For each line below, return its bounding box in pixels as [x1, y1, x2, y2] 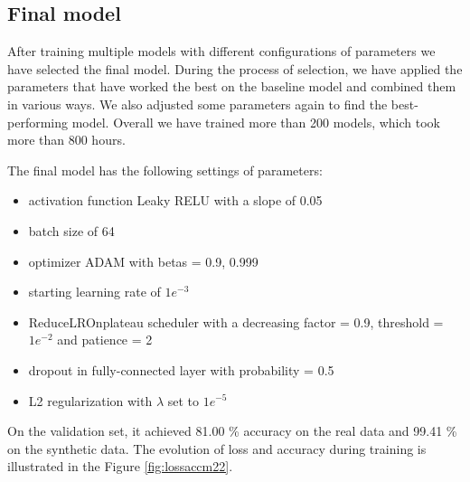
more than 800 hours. [7, 130, 126, 149]
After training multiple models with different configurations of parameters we [7, 42, 436, 61]
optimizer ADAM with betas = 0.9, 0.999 [28, 251, 258, 270]
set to [167, 391, 199, 410]
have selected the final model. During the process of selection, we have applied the [7, 59, 463, 78]
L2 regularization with [28, 391, 153, 410]
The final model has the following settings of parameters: [7, 160, 323, 179]
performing [7, 112, 68, 131]
